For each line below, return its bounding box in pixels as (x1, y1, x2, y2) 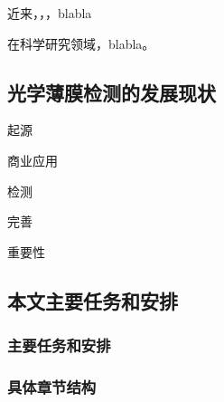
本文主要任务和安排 (7, 286, 178, 314)
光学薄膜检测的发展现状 (7, 78, 216, 106)
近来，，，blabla (7, 4, 92, 22)
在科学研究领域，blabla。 (7, 33, 155, 53)
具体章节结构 (7, 375, 97, 397)
